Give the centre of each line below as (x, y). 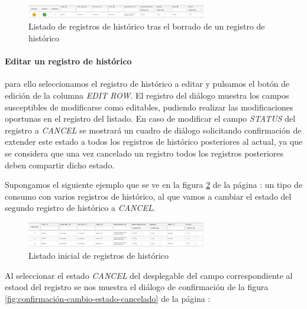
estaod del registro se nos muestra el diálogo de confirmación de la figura (137, 287)
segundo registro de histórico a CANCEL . (80, 208)
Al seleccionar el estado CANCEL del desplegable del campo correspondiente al (149, 275)
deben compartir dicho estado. (60, 165)
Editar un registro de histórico (68, 61)
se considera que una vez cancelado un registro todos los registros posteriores (144, 153)
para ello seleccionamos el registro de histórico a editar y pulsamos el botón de (147, 84)
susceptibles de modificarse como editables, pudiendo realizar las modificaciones (149, 107)
